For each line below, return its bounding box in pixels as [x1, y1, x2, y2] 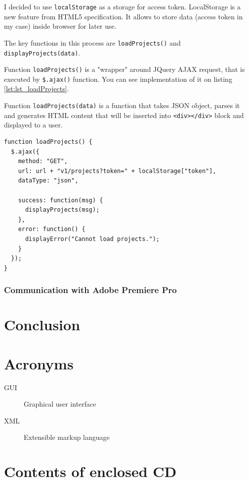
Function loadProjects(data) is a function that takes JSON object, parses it [4, 100, 240, 111]
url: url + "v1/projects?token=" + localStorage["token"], [18, 167, 216, 175]
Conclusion [4, 314, 81, 335]
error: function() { [18, 226, 85, 233]
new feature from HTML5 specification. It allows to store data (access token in [4, 11, 243, 21]
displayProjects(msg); [25, 206, 100, 214]
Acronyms [4, 353, 74, 373]
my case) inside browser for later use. [4, 21, 117, 31]
